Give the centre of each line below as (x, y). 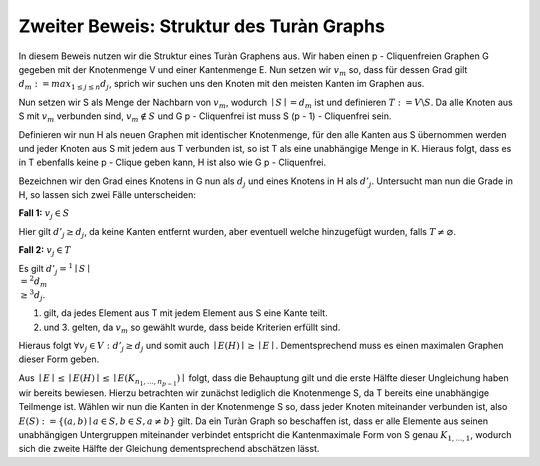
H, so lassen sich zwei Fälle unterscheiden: (107, 195)
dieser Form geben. (59, 359)
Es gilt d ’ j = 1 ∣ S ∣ (54, 269)
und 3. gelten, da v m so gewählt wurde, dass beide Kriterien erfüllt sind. (192, 328)
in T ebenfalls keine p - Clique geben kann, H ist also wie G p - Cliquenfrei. (172, 162)
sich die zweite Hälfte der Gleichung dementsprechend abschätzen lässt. (169, 449)
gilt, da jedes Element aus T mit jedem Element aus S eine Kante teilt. (186, 313)
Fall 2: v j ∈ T (45, 251)
